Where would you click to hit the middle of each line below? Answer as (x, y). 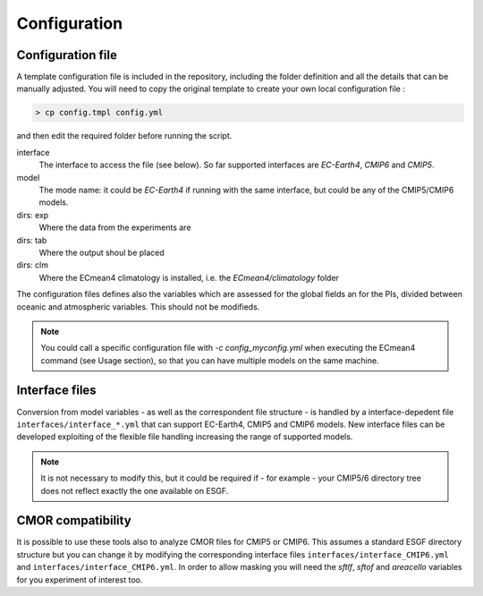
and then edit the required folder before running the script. (124, 136)
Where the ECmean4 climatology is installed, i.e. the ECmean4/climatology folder (189, 277)
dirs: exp (33, 215)
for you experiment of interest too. (80, 579)
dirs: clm (33, 265)
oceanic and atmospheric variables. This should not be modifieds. (138, 307)
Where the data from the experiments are (115, 227)
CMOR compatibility (74, 520)
